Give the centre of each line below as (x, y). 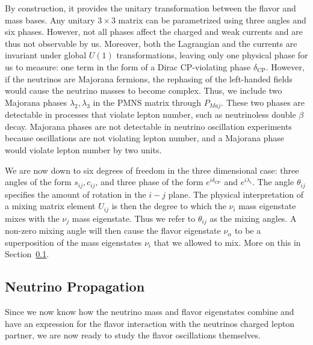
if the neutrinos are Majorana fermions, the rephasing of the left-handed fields (149, 78)
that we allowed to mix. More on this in (227, 242)
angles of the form (38, 182)
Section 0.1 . (27, 254)
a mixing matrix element (50, 206)
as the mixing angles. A (253, 218)
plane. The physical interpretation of (236, 194)
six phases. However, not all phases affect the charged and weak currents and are (154, 32)
